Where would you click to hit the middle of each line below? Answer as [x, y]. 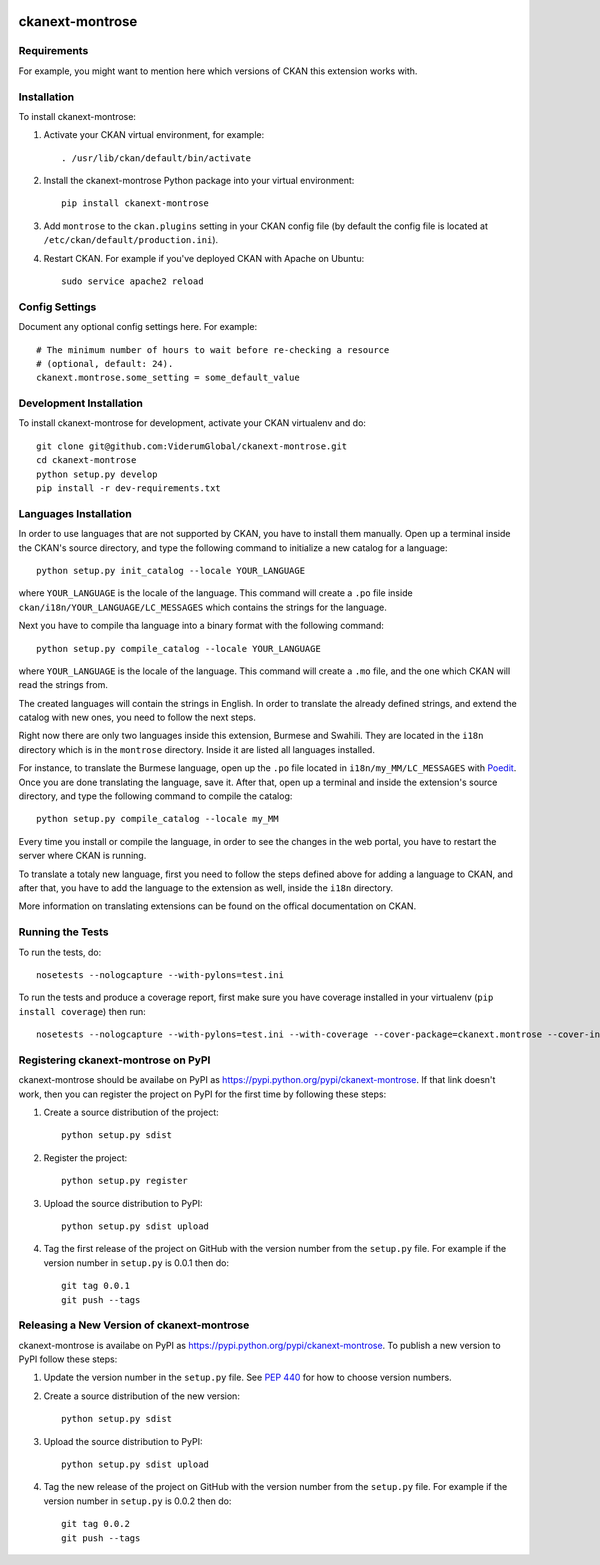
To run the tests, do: [60, 952]
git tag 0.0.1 [95, 1286]
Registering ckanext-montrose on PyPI [114, 1060]
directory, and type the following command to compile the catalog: [155, 796]
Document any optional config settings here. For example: [138, 327]
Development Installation [81, 403]
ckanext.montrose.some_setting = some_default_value [168, 378]
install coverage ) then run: [82, 1011]
